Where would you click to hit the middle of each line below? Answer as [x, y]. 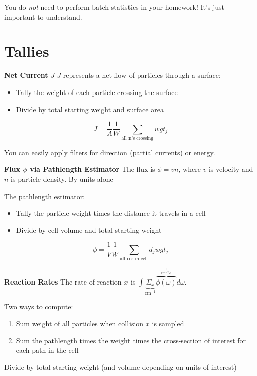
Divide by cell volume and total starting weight [89, 229]
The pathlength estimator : [45, 196]
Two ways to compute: [39, 306]
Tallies [27, 51]
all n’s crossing [138, 138]
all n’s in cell [134, 259]
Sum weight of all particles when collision [80, 323]
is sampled [168, 323]
